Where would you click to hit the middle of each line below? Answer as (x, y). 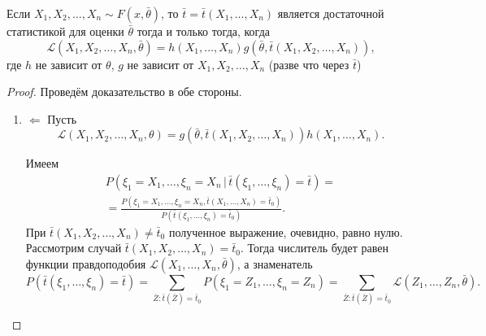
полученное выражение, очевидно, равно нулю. (286, 231)
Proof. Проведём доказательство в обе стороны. (124, 92)
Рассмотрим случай (74, 248)
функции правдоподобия (86, 263)
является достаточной (331, 13)
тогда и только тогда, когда (203, 31)
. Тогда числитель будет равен (315, 248)
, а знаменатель (275, 263)
